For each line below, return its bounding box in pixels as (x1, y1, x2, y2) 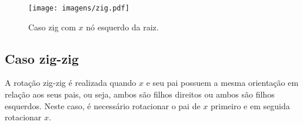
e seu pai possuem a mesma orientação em (146, 77, 299, 89)
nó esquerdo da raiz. (86, 20, 159, 33)
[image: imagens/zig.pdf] (28, 4, 129, 12)
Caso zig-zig (5, 49, 79, 67)
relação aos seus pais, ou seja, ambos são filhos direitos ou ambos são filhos (5, 88, 275, 100)
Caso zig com (28, 20, 76, 33)
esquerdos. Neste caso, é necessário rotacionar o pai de (5, 99, 201, 112)
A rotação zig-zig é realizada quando (5, 77, 136, 89)
